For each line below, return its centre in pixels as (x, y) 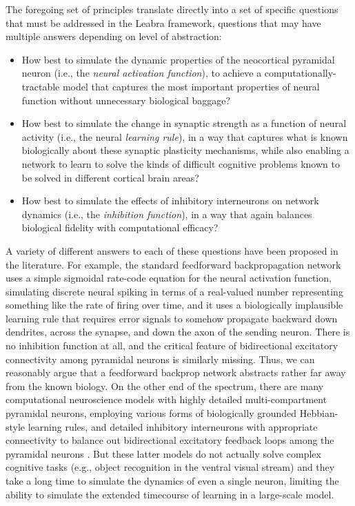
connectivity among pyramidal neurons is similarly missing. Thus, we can (160, 359)
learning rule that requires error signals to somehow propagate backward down (172, 318)
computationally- (300, 73)
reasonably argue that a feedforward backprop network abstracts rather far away (176, 372)
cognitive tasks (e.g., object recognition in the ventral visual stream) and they (170, 467)
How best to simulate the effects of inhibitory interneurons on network (170, 201)
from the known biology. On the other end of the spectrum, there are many (165, 386)
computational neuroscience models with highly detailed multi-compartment (166, 399)
